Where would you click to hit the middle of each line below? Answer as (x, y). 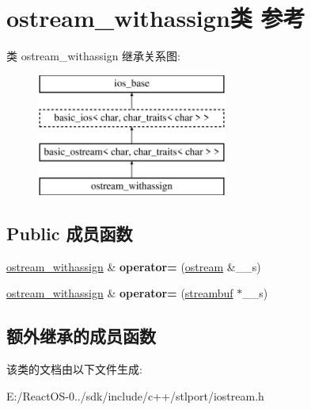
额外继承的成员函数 (81, 336)
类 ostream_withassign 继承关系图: (93, 56)
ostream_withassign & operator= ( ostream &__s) (134, 266)
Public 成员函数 (70, 233)
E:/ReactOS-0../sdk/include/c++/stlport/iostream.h (135, 395)
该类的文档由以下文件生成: (74, 369)
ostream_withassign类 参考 (156, 18)
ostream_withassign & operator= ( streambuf (120, 293)
